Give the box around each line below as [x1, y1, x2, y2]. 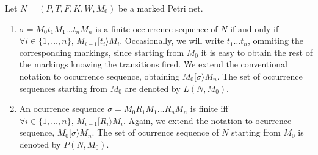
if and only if [230, 22, 279, 35]
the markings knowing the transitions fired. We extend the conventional [19, 58, 287, 71]
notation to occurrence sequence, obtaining [19, 69, 180, 82]
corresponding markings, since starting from [19, 46, 184, 58]
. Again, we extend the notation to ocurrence [123, 114, 292, 126]
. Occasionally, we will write [120, 34, 225, 47]
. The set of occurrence [217, 69, 303, 82]
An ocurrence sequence [19, 102, 105, 115]
